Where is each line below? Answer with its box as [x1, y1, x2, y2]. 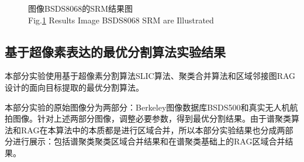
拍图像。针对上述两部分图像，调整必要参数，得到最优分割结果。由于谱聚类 [5, 112, 291, 125]
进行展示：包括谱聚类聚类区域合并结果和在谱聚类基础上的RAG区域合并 [12, 135, 285, 147]
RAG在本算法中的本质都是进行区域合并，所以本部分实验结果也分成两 [20, 123, 285, 136]
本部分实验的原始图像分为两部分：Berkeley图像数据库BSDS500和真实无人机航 [5, 101, 298, 113]
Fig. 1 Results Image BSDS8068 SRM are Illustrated [28, 13, 214, 26]
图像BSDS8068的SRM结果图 [28, 2, 133, 14]
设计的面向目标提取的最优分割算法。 [5, 81, 144, 93]
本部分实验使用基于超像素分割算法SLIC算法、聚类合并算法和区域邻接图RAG [5, 70, 296, 82]
